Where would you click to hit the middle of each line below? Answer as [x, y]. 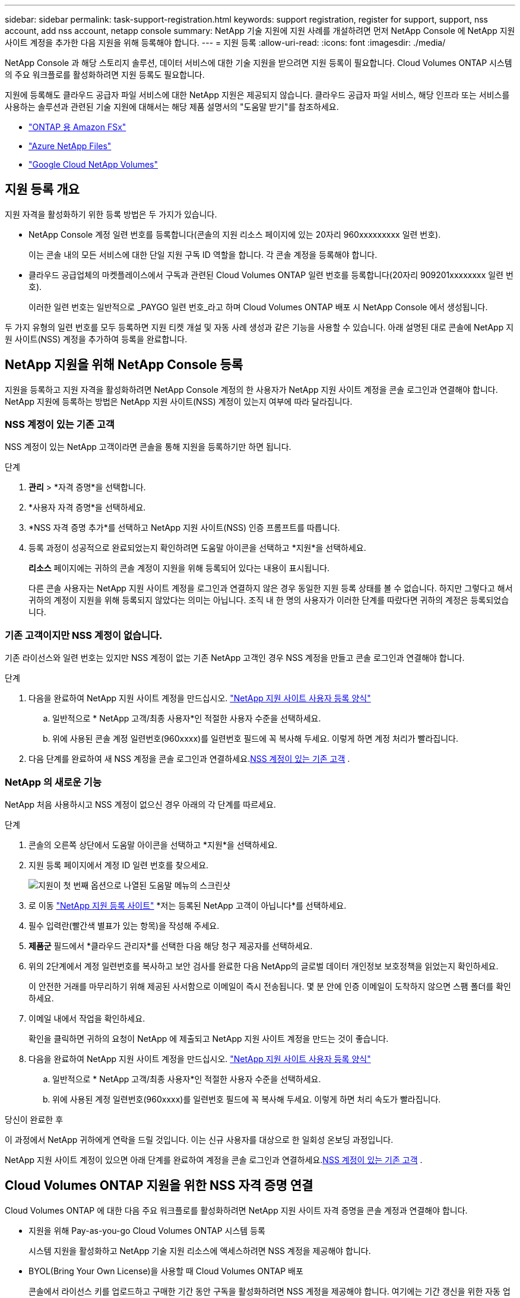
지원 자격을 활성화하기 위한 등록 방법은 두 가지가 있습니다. [111, 214]
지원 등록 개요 [42, 190]
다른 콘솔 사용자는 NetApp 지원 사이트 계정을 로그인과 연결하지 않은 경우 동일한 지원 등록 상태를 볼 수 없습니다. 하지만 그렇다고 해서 [271, 588]
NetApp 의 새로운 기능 [53, 782]
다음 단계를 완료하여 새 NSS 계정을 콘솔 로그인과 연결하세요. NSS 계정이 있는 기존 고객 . [189, 759]
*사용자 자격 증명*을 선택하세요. [87, 508]
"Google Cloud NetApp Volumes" [93, 164]
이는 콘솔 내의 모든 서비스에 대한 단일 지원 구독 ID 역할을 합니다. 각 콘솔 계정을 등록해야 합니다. [203, 254]
